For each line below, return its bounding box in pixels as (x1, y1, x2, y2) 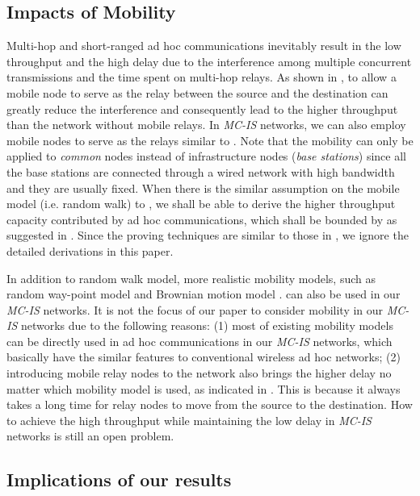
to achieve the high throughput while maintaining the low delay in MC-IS (6, 411, 372, 428)
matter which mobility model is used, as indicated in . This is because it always (6, 380, 401, 397)
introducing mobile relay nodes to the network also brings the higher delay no (6, 365, 392, 381)
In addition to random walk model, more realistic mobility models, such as (6, 269, 376, 286)
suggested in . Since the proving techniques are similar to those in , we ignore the (6, 227, 409, 244)
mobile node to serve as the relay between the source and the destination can (6, 84, 388, 101)
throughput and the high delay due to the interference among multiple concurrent (6, 52, 412, 69)
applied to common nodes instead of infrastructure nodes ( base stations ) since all (6, 148, 406, 165)
